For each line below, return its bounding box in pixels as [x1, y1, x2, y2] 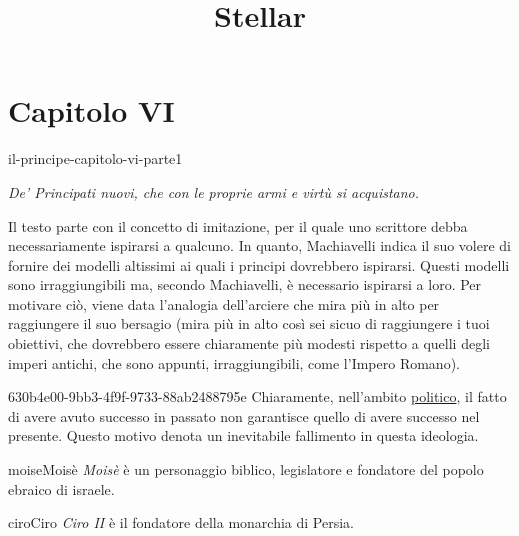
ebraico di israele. [8, 478, 115, 499]
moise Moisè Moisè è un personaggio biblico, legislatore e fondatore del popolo [8, 459, 484, 480]
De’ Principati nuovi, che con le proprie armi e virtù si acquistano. [8, 181, 420, 202]
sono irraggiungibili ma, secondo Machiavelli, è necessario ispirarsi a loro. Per [8, 274, 482, 295]
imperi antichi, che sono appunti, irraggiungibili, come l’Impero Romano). [8, 352, 460, 373]
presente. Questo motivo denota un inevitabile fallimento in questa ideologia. [8, 425, 479, 446]
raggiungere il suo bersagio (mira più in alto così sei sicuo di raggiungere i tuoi [8, 313, 490, 334]
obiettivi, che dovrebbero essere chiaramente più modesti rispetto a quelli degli [8, 333, 490, 354]
